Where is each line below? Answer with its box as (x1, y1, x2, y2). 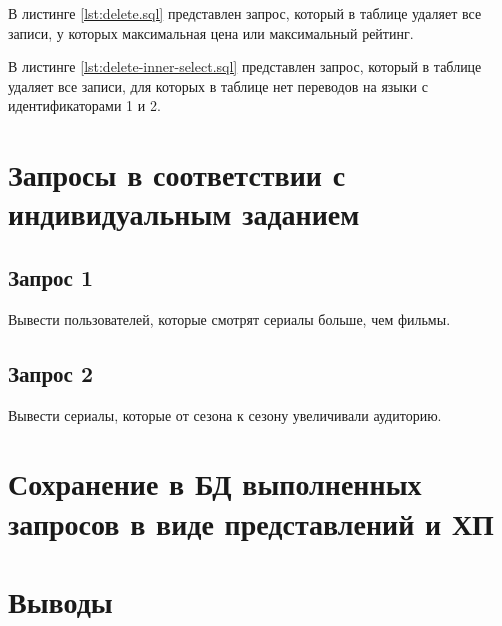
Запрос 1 (8, 261, 94, 292)
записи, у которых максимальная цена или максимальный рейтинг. (8, 22, 414, 43)
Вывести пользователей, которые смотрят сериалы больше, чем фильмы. (8, 308, 451, 329)
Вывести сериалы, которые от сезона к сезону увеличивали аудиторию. (8, 404, 442, 425)
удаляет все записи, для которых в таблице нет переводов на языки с (8, 75, 428, 96)
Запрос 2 (8, 357, 94, 388)
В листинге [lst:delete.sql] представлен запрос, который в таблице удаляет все (8, 3, 482, 23)
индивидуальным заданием (8, 193, 360, 234)
